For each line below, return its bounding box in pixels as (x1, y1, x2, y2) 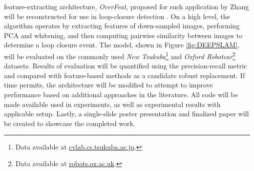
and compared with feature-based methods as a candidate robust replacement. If (4, 70, 245, 80)
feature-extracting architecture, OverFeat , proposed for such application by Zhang (4, 1, 249, 11)
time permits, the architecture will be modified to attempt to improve (4, 80, 213, 90)
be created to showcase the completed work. (4, 118, 135, 128)
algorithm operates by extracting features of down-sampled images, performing (4, 21, 240, 31)
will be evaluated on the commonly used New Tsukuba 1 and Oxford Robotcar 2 (4, 49, 235, 61)
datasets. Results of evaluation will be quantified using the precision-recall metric (4, 61, 247, 71)
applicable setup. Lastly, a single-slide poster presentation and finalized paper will (4, 108, 249, 119)
